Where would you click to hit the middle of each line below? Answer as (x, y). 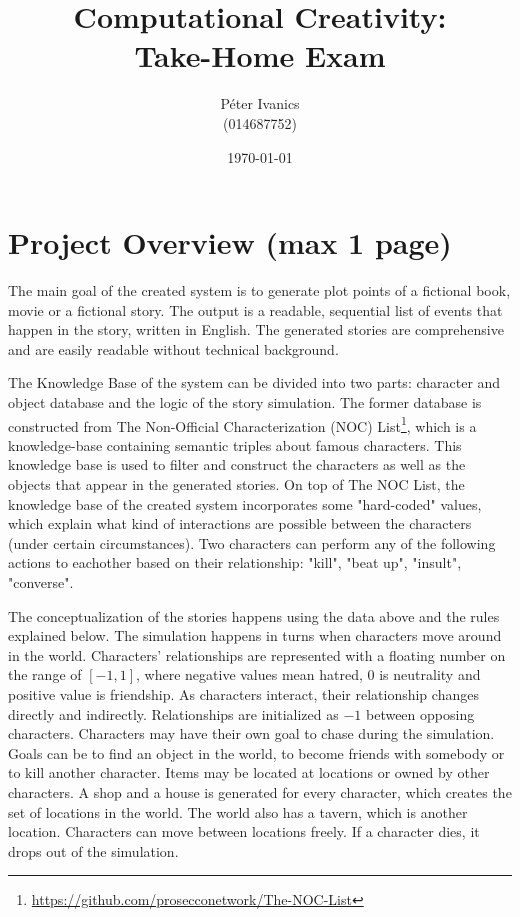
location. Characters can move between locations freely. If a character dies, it (244, 831)
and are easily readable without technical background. (173, 348)
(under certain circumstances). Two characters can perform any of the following (252, 542)
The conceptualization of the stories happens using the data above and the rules (254, 615)
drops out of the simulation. (93, 850)
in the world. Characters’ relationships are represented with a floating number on (257, 654)
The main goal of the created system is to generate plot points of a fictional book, (259, 290)
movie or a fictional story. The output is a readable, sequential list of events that (255, 309)
